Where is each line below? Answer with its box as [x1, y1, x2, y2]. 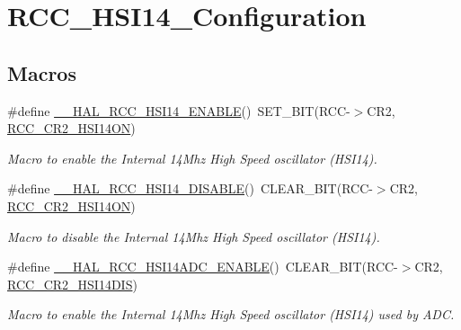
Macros [7, 58, 76, 86]
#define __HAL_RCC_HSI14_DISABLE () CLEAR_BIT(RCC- [7, 179, 373, 198]
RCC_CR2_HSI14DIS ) [7, 274, 137, 293]
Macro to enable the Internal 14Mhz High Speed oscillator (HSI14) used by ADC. [7, 305, 455, 324]
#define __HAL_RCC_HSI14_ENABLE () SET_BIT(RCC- [7, 101, 350, 120]
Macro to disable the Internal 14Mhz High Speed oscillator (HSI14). [7, 227, 380, 245]
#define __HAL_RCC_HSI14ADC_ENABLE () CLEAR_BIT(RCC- [7, 257, 398, 276]
